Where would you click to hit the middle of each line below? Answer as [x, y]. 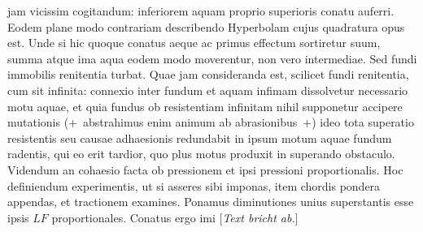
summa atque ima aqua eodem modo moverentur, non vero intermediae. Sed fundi [212, 58]
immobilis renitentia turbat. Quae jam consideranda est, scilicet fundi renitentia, [208, 74]
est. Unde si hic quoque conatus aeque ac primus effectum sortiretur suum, [194, 43]
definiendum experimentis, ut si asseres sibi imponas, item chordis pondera [194, 185]
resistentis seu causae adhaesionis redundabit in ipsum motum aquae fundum [200, 137]
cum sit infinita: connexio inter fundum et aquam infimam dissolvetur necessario [208, 90]
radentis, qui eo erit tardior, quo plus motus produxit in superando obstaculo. [201, 154]
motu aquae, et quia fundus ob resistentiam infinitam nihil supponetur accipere [205, 106]
